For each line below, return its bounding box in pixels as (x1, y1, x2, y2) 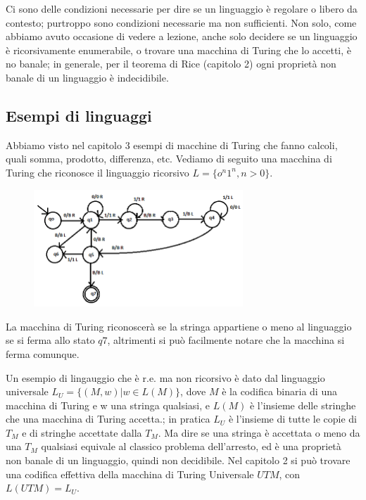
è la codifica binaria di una (222, 384, 337, 399)
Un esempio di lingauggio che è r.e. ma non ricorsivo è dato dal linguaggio (6, 370, 325, 385)
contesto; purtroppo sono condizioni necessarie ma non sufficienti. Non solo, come (6, 15, 357, 30)
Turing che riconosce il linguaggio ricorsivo (6, 165, 189, 179)
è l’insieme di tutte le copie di (228, 411, 357, 426)
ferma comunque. (6, 346, 80, 361)
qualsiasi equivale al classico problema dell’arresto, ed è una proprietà (41, 439, 341, 454)
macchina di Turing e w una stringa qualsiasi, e (6, 397, 210, 412)
